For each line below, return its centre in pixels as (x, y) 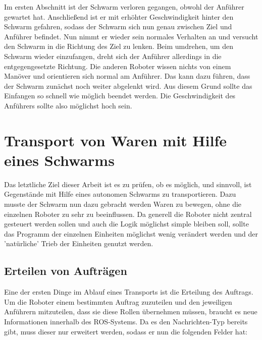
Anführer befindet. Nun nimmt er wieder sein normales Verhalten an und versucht (131, 36)
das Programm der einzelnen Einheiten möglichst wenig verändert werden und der (131, 233)
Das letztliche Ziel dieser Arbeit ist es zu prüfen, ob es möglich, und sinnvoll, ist (128, 184)
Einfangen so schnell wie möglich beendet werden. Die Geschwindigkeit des (120, 96)
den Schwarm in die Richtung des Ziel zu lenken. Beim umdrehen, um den (119, 46)
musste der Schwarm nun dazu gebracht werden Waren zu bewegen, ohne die (123, 204)
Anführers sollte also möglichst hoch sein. (68, 105)
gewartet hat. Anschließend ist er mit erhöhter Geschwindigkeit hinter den (119, 16)
